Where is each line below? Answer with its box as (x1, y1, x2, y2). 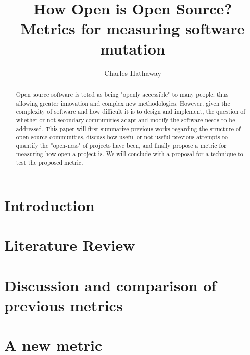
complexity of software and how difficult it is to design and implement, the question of (16, 107, 245, 116)
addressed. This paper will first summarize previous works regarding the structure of (16, 124, 241, 133)
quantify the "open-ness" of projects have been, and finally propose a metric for (16, 141, 227, 149)
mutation (100, 38, 165, 59)
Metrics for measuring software (20, 18, 245, 39)
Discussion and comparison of (4, 274, 217, 295)
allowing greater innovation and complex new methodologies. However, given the (16, 98, 230, 107)
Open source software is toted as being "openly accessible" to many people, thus (16, 90, 229, 98)
